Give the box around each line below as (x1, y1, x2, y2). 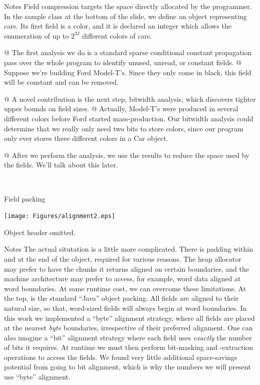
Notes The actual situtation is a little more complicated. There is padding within (4, 244, 253, 254)
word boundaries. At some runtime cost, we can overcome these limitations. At (4, 283, 246, 293)
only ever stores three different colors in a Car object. (4, 133, 168, 143)
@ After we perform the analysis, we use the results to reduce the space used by (4, 149, 249, 160)
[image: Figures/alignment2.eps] (4, 213, 115, 220)
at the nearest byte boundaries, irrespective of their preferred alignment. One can (4, 322, 253, 333)
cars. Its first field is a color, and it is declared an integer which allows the (4, 21, 232, 31)
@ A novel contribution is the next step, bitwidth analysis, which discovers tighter (4, 93, 256, 104)
